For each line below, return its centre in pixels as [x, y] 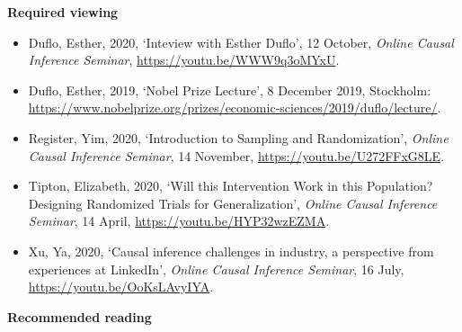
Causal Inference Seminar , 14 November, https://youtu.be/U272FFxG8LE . [236, 155]
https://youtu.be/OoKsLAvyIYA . [121, 287]
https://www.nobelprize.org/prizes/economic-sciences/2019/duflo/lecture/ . [235, 108]
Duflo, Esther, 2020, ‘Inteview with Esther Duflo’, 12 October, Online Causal [241, 42]
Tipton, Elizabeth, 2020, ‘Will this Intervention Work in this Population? [231, 186]
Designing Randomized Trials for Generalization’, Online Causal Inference [233, 203]
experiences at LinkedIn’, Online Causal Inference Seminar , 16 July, [216, 269]
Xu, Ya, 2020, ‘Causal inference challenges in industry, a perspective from [231, 251]
